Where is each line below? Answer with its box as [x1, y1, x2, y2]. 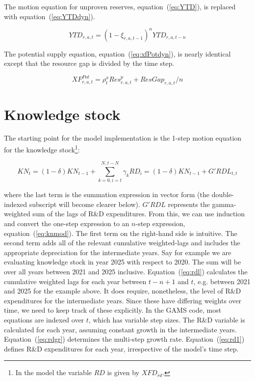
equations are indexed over [4, 314, 84, 324]
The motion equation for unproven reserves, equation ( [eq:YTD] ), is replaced [4, 1, 236, 11]
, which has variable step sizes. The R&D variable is [88, 314, 245, 324]
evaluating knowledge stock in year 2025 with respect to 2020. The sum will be [4, 257, 241, 267]
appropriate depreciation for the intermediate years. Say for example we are [4, 247, 231, 257]
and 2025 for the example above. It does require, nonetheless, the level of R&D [4, 286, 241, 296]
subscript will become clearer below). [29, 199, 140, 209]
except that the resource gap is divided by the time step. [4, 58, 175, 68]
